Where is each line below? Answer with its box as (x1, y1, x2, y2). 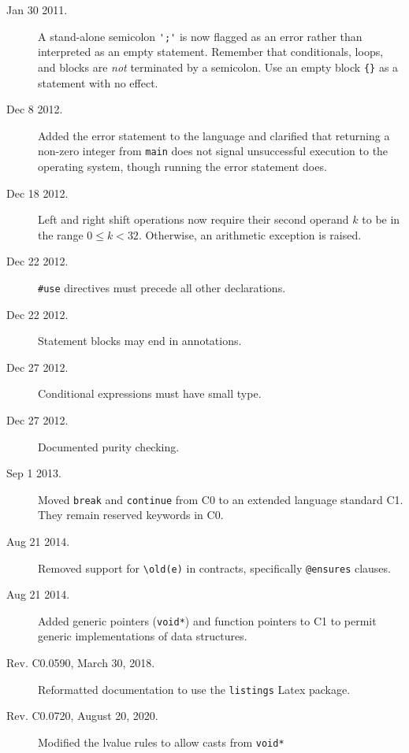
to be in (362, 211, 400, 228)
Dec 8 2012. (6, 101, 63, 117)
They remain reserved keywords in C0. (38, 506, 224, 523)
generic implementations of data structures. (38, 628, 247, 644)
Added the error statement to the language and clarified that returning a (38, 127, 390, 143)
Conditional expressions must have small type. (38, 385, 262, 402)
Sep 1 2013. (6, 465, 61, 481)
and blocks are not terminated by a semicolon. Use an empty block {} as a (38, 58, 399, 75)
